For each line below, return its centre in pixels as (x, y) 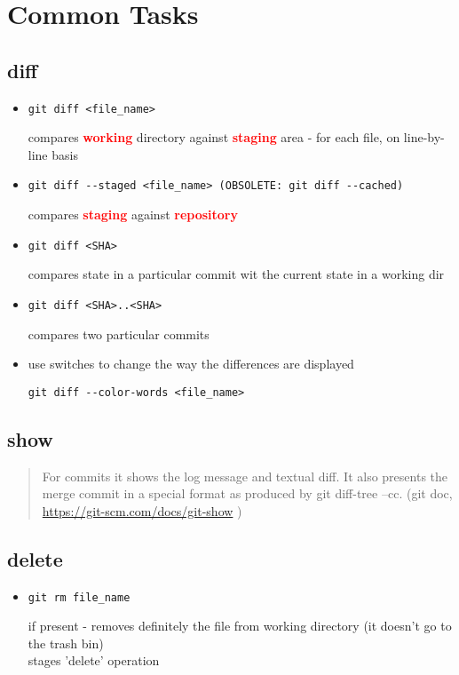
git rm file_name (79, 597)
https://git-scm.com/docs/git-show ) (142, 510)
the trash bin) (66, 643)
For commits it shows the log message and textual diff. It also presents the (245, 476)
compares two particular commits (119, 334)
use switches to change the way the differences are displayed (191, 364)
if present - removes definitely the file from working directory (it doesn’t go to (240, 626)
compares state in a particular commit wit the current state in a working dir (236, 274)
